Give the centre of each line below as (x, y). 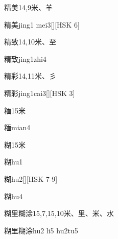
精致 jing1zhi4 (25, 58)
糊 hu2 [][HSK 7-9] (31, 178)
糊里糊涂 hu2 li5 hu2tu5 (41, 230)
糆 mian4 (17, 127)
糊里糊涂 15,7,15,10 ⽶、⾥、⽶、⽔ (59, 213)
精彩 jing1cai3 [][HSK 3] (40, 93)
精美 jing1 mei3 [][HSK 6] (42, 24)
